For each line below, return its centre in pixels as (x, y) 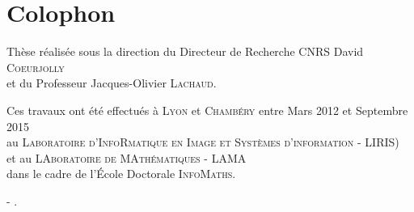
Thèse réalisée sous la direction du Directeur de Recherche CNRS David (185, 51)
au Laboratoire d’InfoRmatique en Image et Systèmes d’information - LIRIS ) (203, 142)
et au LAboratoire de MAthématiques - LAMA (127, 157)
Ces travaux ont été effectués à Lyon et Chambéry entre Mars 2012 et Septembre (207, 110)
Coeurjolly (36, 67)
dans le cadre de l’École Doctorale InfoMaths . (121, 174)
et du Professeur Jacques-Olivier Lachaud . (112, 83)
